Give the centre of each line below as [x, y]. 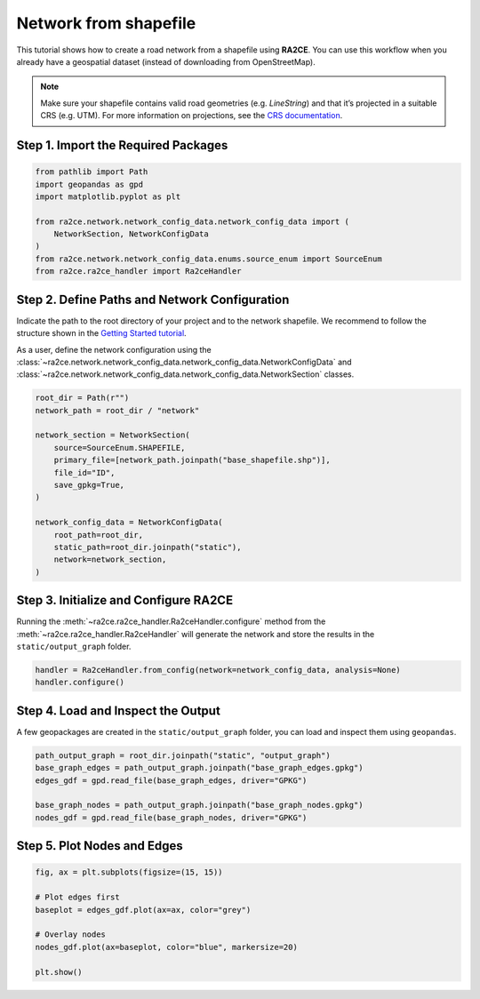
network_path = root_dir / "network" [117, 410]
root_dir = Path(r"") [82, 398]
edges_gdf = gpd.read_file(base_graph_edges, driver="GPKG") [171, 780]
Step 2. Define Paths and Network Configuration [153, 299]
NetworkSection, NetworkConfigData [131, 234]
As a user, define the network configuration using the [114, 349]
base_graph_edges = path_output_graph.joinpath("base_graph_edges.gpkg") [199, 768]
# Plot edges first [77, 897]
